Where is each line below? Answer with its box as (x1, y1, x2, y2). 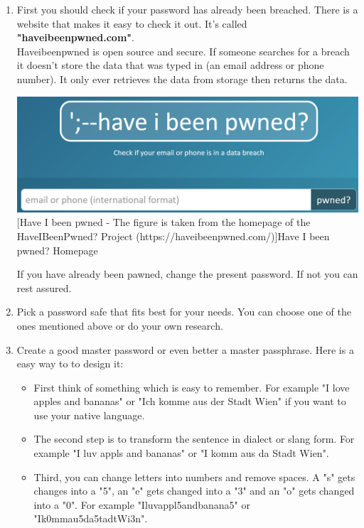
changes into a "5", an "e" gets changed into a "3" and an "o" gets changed (33, 483, 355, 498)
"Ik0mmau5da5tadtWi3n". (33, 511, 148, 526)
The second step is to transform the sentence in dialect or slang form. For (33, 431, 355, 446)
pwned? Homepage (16, 242, 98, 257)
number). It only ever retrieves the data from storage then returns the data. (16, 71, 348, 86)
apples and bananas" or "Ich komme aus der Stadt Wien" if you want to (33, 394, 346, 409)
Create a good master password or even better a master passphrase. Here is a (16, 342, 354, 357)
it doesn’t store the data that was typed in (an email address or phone (16, 58, 324, 72)
